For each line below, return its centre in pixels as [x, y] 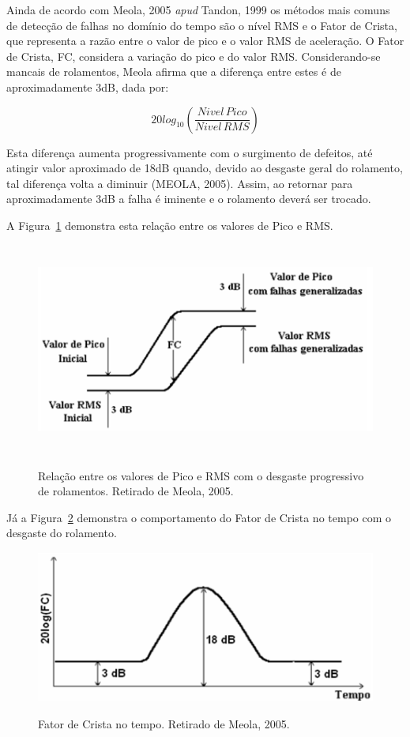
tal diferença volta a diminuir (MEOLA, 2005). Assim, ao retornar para [180, 183]
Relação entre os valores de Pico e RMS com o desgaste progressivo [201, 475]
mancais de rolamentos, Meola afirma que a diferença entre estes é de [174, 71]
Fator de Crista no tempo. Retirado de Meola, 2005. [164, 723]
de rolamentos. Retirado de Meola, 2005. [136, 491]
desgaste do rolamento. [62, 533]
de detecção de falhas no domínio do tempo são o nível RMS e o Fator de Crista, [202, 25]
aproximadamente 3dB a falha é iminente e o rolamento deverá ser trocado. [189, 199]
